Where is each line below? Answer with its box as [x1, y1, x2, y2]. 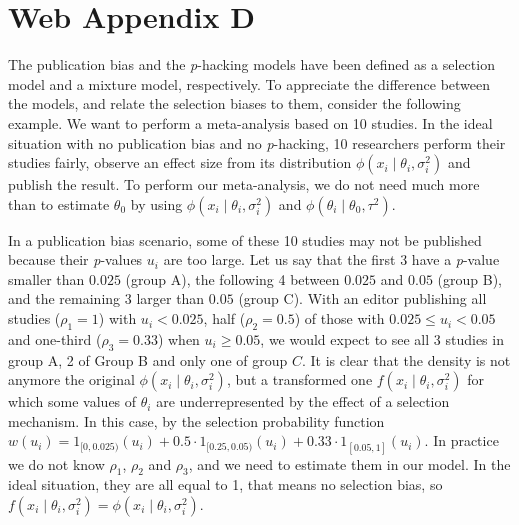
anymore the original [8, 369, 135, 390]
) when [157, 328, 200, 349]
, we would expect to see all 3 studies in [260, 328, 504, 349]
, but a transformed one [226, 369, 373, 390]
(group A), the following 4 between [125, 268, 340, 289]
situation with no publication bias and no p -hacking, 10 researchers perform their [8, 132, 506, 153]
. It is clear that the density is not [301, 349, 511, 370]
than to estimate [8, 193, 110, 214]
